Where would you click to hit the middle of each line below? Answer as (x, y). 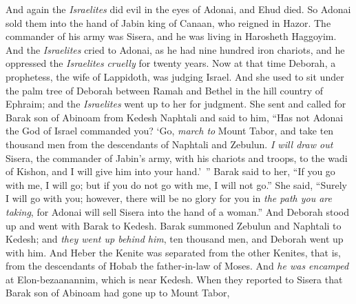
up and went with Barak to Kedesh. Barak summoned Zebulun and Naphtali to (174, 225)
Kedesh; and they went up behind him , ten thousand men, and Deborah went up (175, 239)
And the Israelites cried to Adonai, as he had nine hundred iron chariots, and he (175, 49)
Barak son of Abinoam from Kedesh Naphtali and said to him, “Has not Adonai (175, 117)
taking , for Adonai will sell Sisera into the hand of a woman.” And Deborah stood (178, 211)
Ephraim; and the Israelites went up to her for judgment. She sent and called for (176, 104)
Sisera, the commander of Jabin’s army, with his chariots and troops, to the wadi (177, 158)
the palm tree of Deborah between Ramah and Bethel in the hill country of (165, 90)
